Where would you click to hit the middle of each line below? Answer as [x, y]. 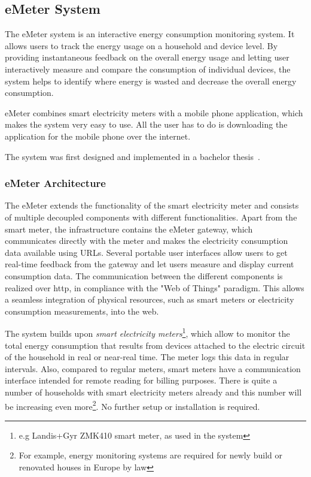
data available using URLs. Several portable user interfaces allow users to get [146, 252]
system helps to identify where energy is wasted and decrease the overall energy [151, 81]
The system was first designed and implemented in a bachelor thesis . [132, 156]
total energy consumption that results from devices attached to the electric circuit [155, 345]
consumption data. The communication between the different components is [144, 275]
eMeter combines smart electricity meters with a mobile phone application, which [154, 112]
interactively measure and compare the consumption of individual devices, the [148, 69]
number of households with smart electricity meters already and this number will [153, 392]
